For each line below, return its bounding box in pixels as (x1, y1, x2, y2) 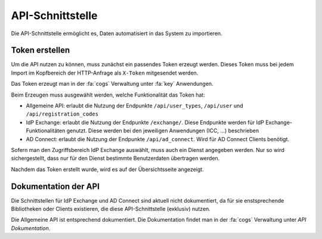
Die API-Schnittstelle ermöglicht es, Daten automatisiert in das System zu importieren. (11, 30, 223, 37)
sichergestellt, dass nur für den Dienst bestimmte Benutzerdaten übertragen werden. (11, 155, 220, 162)
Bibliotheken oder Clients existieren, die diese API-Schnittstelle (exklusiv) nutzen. (11, 206, 211, 213)
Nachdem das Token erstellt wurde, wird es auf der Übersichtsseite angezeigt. (11, 166, 204, 173)
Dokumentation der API (11, 181, 100, 191)
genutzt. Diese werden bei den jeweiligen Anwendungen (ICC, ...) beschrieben (66, 127, 259, 134)
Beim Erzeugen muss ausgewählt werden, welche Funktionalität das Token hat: (11, 91, 205, 98)
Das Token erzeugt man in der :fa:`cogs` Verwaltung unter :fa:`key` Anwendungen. (11, 80, 214, 88)
